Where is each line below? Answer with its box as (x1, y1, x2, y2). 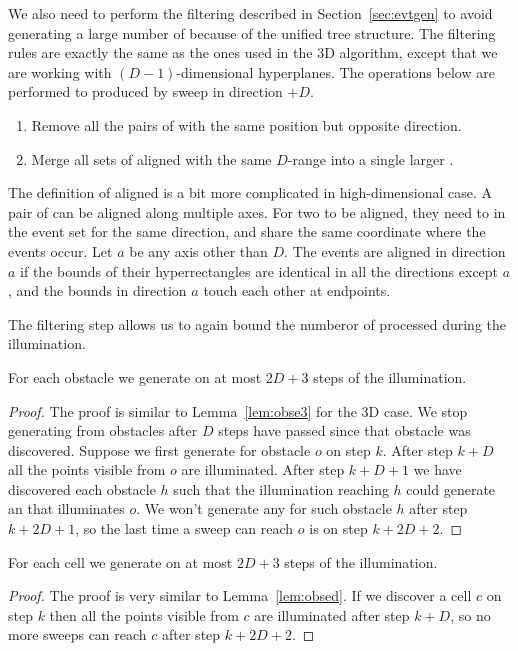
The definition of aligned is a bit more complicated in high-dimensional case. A (8, 182, 493, 203)
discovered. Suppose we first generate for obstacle (8, 439, 311, 460)
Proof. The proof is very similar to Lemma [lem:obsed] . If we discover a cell (8, 585, 472, 606)
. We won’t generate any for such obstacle (136, 498, 392, 519)
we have (413, 459, 462, 480)
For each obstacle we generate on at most (8, 366, 262, 387)
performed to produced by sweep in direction (8, 81, 283, 102)
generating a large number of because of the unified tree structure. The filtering (8, 22, 496, 43)
